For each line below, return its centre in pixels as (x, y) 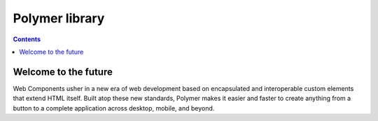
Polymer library (59, 18)
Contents (27, 39)
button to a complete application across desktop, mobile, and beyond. (114, 108)
